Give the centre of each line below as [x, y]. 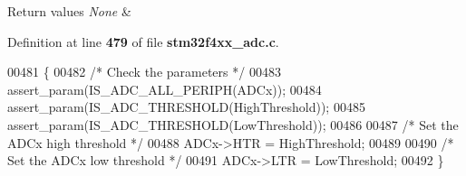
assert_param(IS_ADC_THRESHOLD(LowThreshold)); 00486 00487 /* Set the [233, 124]
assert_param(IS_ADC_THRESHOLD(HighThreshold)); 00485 [186, 107]
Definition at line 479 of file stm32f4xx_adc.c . [143, 41]
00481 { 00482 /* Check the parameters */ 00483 [144, 72]
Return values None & [69, 11]
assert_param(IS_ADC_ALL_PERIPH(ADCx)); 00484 [165, 89]
